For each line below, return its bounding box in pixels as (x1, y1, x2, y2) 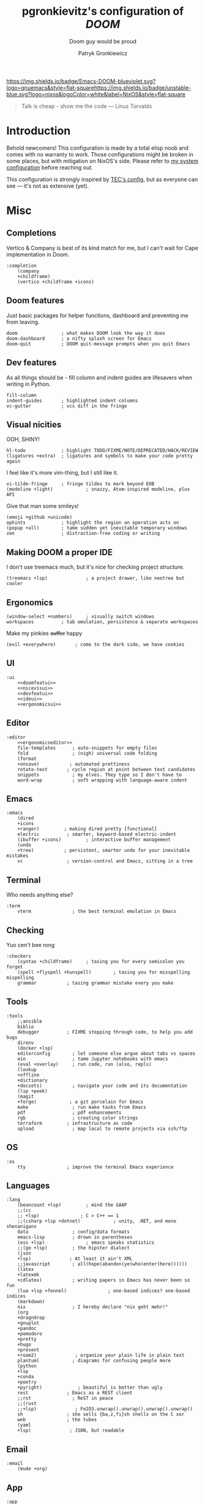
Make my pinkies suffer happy (6, 629, 83, 637)
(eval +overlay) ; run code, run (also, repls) (17, 1061, 152, 1067)
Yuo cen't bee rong (6, 942, 55, 948)
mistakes (6, 853, 29, 859)
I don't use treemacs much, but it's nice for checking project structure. (6, 563, 185, 571)
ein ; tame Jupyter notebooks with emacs (17, 1056, 168, 1062)
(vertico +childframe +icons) (17, 278, 95, 285)
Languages (6, 1181, 50, 1191)
